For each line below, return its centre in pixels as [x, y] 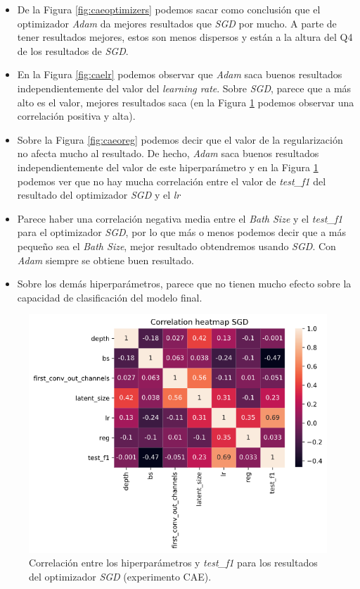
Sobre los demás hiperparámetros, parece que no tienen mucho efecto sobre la [184, 284]
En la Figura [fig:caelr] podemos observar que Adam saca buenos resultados [180, 74]
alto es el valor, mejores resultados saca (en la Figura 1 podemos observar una [186, 102]
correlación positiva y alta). [76, 116]
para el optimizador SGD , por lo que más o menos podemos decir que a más [181, 232]
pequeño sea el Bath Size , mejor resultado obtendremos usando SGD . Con [176, 246]
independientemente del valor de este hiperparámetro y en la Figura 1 [168, 167]
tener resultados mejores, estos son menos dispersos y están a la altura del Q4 [185, 37]
